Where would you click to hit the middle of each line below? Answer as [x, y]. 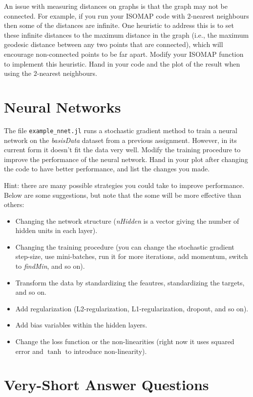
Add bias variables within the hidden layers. [81, 325]
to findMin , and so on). [50, 266]
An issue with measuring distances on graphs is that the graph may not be [116, 6]
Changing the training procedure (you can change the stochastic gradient [125, 246]
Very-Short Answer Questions [106, 385]
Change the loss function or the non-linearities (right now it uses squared [125, 341]
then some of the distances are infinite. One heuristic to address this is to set [119, 25]
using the [18, 73]
